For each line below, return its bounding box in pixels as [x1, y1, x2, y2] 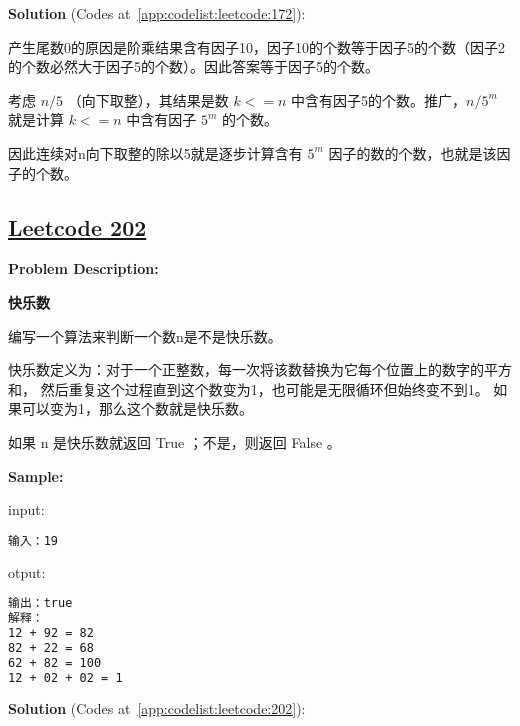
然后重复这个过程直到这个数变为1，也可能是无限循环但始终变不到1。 [40, 378, 489, 399]
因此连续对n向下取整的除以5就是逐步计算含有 [8, 142, 303, 163]
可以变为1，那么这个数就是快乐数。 [21, 398, 253, 419]
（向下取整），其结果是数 [67, 89, 229, 110]
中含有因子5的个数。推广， [291, 89, 467, 110]
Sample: [8, 465, 64, 486]
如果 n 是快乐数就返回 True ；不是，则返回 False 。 [8, 431, 341, 452]
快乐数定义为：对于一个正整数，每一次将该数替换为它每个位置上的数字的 [8, 359, 484, 380]
